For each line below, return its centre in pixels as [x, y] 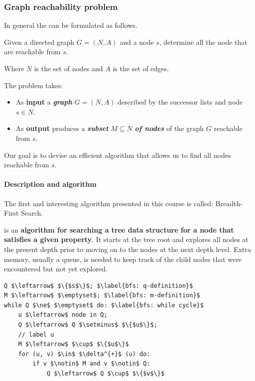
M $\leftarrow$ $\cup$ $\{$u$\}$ [73, 344]
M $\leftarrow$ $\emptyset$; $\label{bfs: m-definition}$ [102, 296]
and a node [137, 42]
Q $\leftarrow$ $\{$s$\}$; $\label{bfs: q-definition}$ [99, 286]
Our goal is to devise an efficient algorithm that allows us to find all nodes [118, 155]
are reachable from [32, 52]
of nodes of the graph [169, 128]
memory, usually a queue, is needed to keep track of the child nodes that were [123, 259]
